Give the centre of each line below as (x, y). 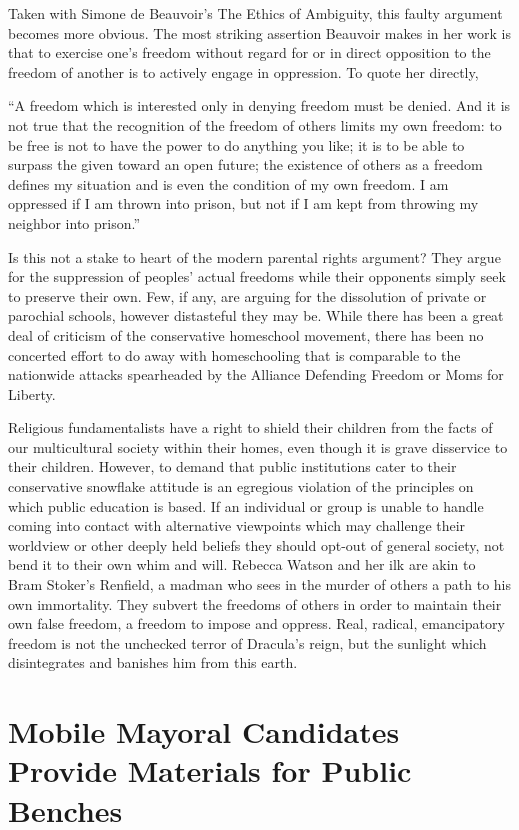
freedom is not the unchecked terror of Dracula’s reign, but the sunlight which (247, 642)
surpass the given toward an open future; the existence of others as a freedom (245, 164)
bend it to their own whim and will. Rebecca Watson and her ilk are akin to (242, 564)
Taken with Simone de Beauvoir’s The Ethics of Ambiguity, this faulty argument (255, 13)
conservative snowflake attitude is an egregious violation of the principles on (241, 486)
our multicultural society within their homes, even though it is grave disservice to (258, 446)
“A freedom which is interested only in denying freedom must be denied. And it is (259, 105)
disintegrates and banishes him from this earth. (153, 662)
